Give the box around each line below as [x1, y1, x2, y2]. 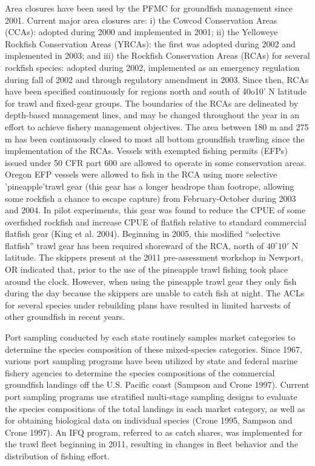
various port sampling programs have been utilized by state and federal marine [5, 354, 298, 367]
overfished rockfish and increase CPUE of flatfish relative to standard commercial [5, 215, 307, 228]
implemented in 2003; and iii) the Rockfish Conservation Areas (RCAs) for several [5, 49, 310, 62]
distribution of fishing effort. [5, 449, 110, 462]
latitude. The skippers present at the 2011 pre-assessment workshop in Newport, [5, 251, 303, 264]
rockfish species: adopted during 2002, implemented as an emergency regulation [5, 61, 300, 73]
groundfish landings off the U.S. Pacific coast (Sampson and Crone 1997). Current [5, 378, 310, 391]
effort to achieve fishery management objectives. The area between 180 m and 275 [5, 120, 309, 133]
